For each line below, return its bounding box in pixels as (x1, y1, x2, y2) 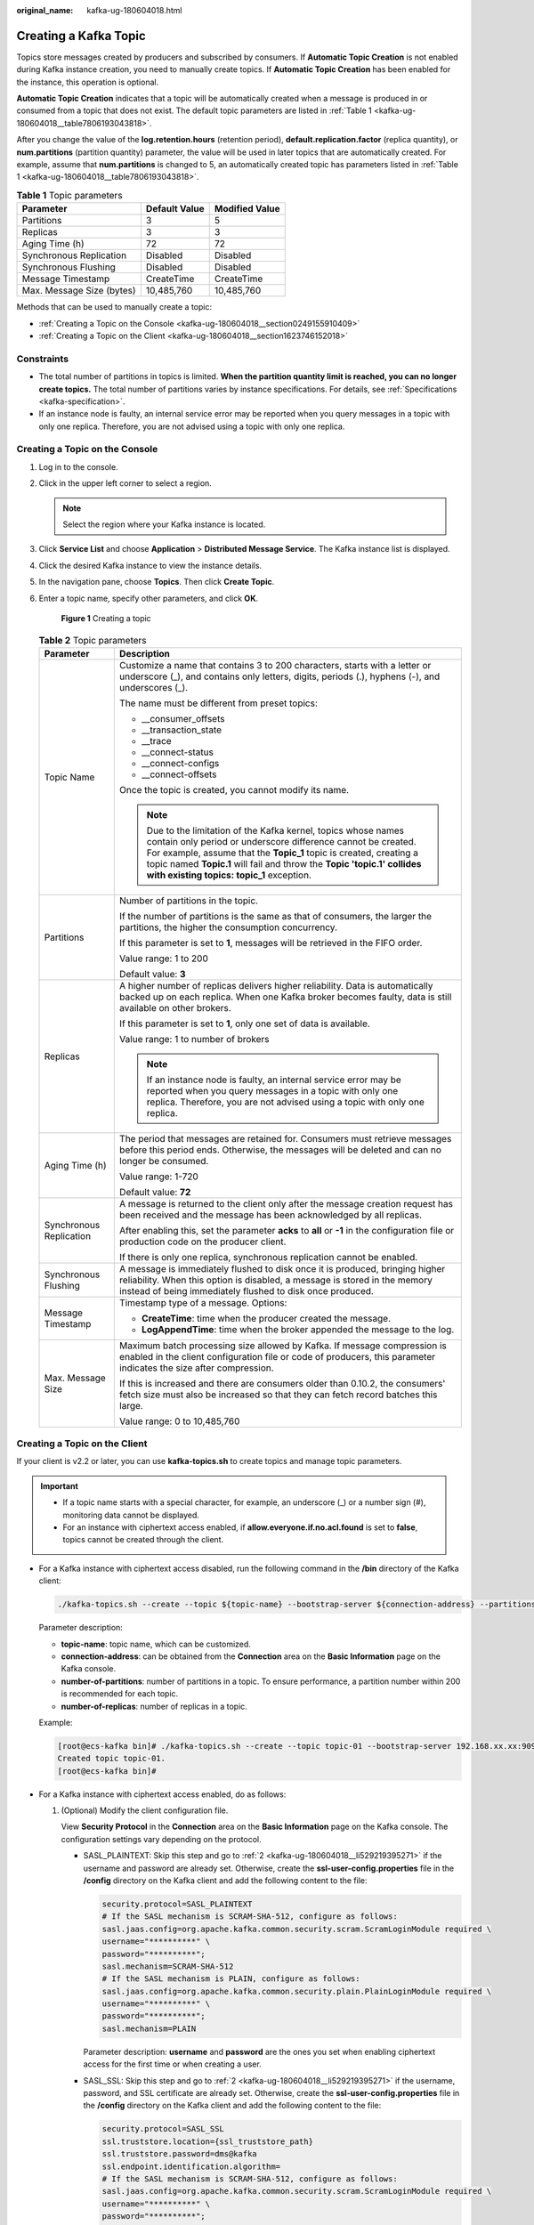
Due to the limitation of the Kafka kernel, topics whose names (146, 824, 405, 837)
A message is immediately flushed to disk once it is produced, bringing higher (118, 1262, 446, 1274)
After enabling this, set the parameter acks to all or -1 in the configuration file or (118, 1224, 455, 1236)
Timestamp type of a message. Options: (118, 1296, 287, 1308)
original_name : (16, 5, 74, 15)
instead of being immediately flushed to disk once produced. (118, 1284, 374, 1297)
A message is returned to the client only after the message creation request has (118, 1197, 454, 1210)
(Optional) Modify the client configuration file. (61, 1805, 229, 1816)
